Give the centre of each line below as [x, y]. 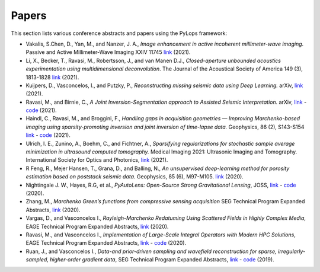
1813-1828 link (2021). [52, 77]
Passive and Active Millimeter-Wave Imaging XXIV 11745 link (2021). [108, 52]
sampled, [37, 260]
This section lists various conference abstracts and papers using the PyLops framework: [119, 33]
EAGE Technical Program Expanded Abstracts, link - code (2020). [106, 243]
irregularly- [292, 251]
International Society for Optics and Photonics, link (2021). [97, 160]
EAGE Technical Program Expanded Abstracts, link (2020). [97, 226]
